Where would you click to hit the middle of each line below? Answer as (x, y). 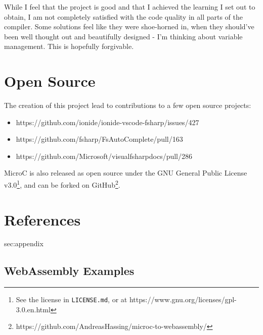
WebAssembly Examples (69, 271)
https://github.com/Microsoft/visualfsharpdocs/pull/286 (104, 156)
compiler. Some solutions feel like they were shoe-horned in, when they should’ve (129, 26)
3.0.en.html (33, 309)
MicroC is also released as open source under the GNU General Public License (126, 173)
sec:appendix (24, 243)
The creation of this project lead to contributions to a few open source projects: (128, 105)
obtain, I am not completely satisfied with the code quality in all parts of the (123, 16)
